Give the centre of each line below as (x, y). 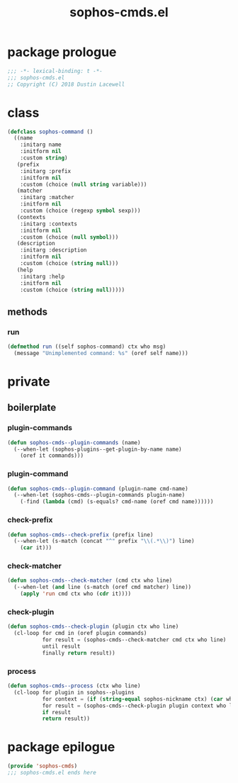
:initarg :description (53, 250)
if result (57, 712)
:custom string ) (44, 158)
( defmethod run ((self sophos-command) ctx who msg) (87, 347)
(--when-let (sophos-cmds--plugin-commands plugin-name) (100, 495)
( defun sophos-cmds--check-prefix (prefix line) (80, 535)
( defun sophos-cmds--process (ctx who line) (74, 686)
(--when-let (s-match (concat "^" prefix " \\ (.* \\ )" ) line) (104, 541)
